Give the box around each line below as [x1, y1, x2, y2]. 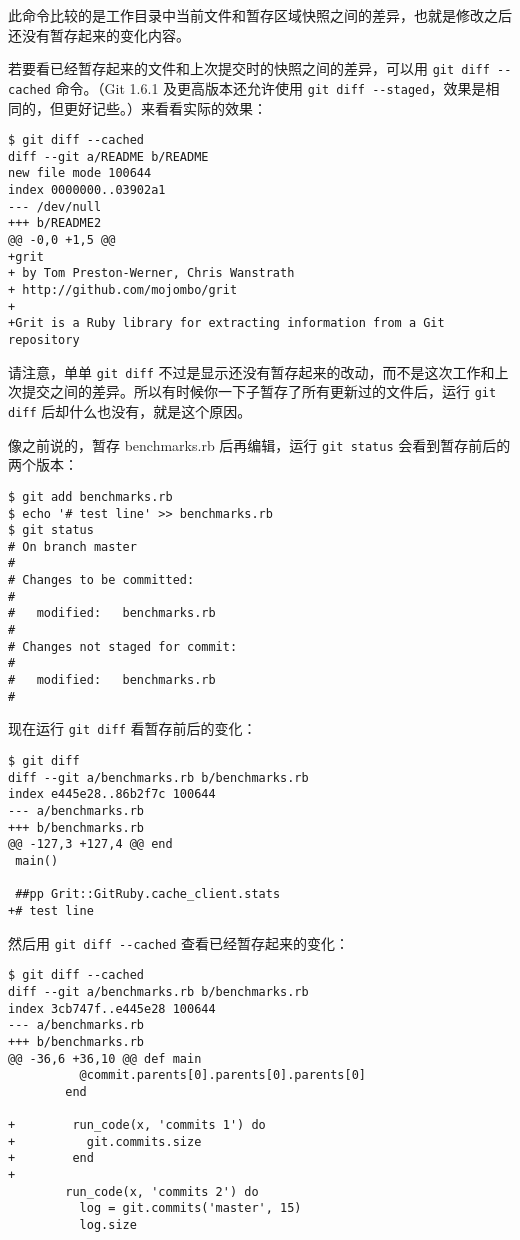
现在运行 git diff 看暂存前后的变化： [8, 718, 257, 739]
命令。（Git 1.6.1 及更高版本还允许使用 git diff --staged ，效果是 [55, 77, 486, 98]
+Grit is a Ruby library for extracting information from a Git [8, 316, 445, 331]
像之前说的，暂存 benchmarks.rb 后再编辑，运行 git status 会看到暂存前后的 [8, 434, 511, 455]
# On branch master [8, 539, 137, 554]
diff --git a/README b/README [8, 149, 209, 164]
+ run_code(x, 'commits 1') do [8, 1118, 266, 1133]
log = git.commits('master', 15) [79, 1201, 302, 1216]
